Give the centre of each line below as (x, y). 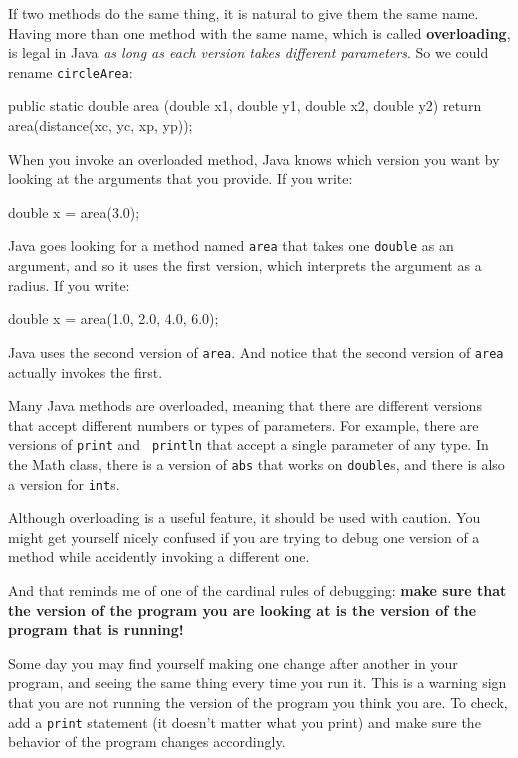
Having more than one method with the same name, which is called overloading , (259, 32)
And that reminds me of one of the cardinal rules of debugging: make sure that (257, 590)
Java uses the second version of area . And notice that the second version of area (256, 351)
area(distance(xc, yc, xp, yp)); (100, 125)
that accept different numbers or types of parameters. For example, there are (243, 424)
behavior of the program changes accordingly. (147, 741)
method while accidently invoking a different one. (159, 556)
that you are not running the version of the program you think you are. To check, (258, 702)
